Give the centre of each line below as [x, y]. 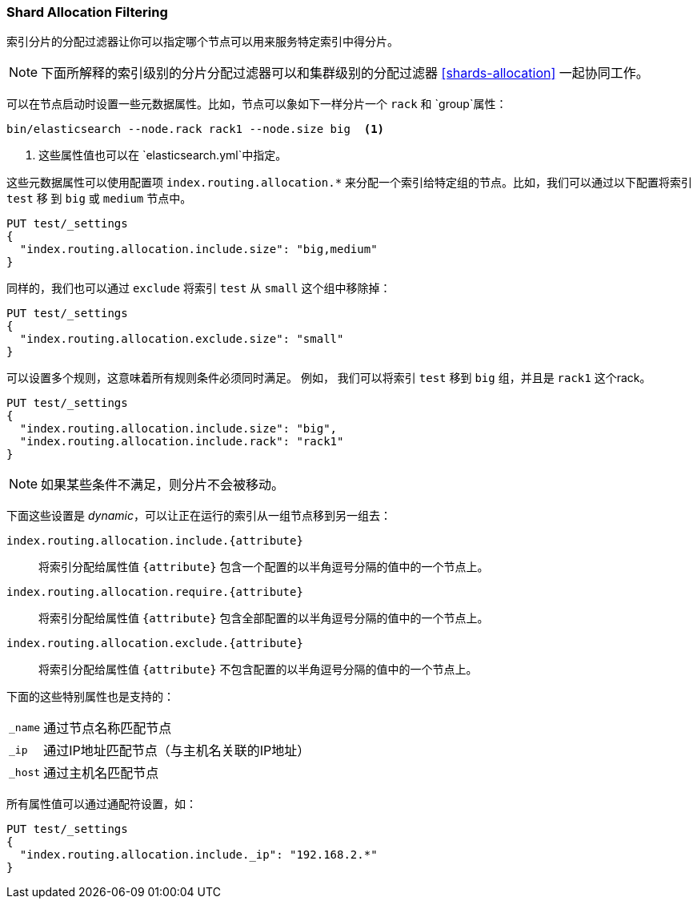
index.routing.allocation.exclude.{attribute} [155, 644]
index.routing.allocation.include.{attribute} [155, 541]
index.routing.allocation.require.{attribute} [155, 592]
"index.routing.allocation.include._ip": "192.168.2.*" [198, 855]
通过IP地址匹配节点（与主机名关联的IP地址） [177, 751]
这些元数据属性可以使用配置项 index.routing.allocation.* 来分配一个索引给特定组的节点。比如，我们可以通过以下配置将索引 [350, 183]
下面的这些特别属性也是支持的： [90, 697]
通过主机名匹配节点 [101, 773]
